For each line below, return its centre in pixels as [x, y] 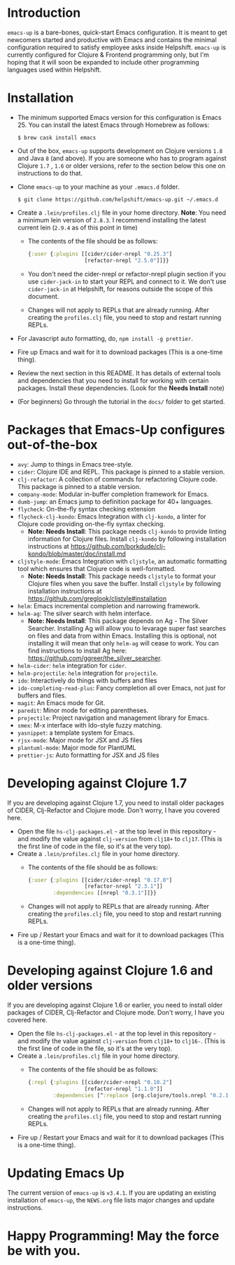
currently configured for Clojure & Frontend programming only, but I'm [108, 55]
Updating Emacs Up [66, 1173]
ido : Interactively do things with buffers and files [87, 680]
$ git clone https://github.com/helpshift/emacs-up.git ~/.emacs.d [117, 199]
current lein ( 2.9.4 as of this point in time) [77, 227]
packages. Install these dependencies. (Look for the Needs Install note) [121, 388]
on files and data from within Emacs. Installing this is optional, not [122, 636]
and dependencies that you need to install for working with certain [113, 380]
